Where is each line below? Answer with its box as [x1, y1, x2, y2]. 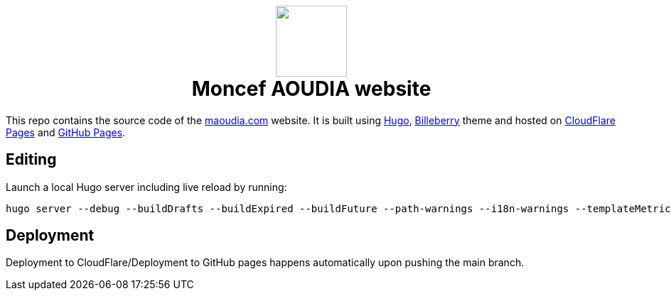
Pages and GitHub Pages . [6, 126, 126, 138]
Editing [6, 150, 57, 169]
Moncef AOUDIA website [191, 77, 431, 101]
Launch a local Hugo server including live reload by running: [6, 180, 287, 193]
